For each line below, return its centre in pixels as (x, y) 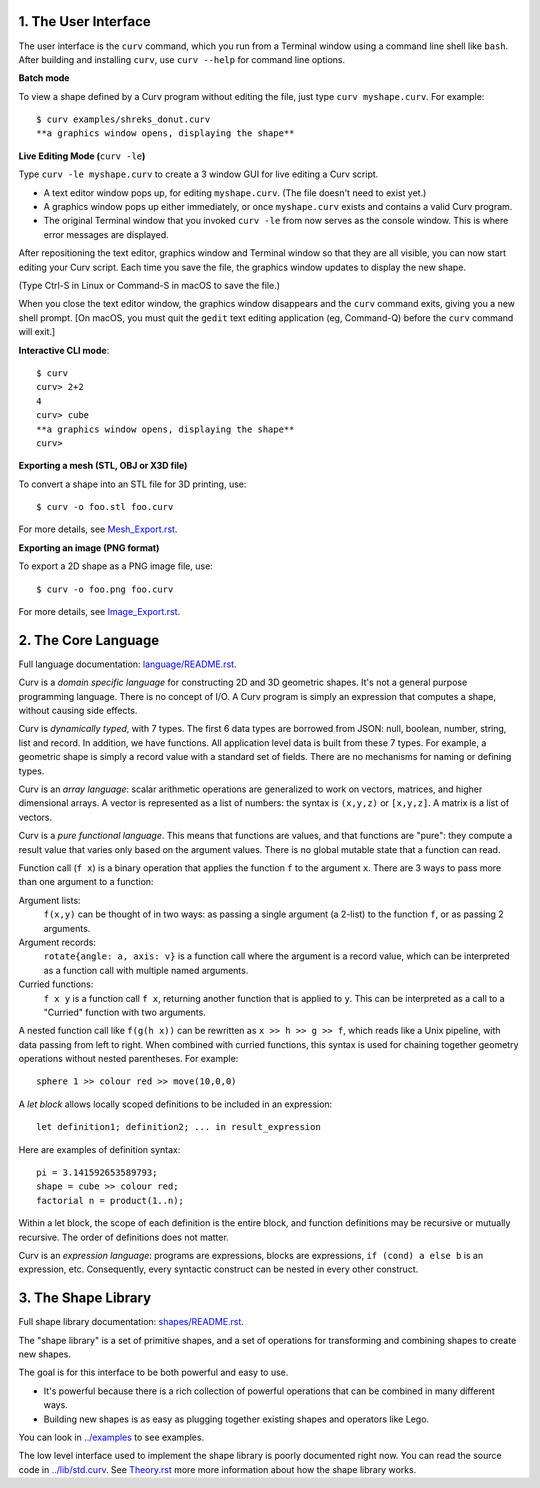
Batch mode (44, 78)
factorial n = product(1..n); (110, 1200)
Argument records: (57, 942)
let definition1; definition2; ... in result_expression (179, 1127)
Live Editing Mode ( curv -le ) (82, 156)
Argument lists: (49, 900)
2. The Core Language (89, 640)
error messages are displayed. (106, 234)
